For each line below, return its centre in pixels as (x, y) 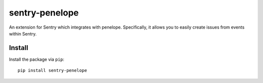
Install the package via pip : (37, 59)
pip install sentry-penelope (52, 71)
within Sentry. (23, 33)
